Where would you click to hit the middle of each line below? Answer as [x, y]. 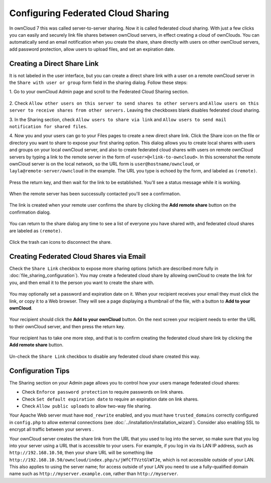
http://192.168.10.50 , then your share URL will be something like [81, 453]
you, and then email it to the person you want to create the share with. [82, 282]
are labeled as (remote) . [36, 231]
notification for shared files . [48, 126]
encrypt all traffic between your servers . [51, 429]
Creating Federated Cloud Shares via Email [78, 256]
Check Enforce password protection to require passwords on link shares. [103, 392]
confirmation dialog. [30, 212]
